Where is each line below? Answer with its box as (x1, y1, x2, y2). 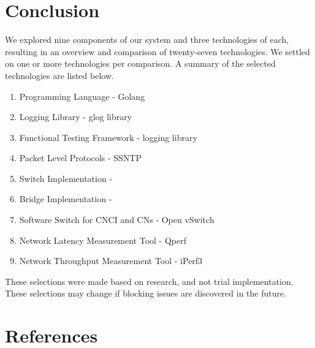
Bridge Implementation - (19, 192, 112, 205)
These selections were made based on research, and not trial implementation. (5, 274, 294, 287)
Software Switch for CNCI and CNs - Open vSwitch (19, 213, 214, 226)
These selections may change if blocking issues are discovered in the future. (5, 287, 287, 300)
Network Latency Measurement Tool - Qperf (19, 233, 186, 246)
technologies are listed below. (5, 69, 114, 81)
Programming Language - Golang (19, 89, 145, 102)
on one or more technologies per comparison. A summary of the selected (5, 57, 276, 70)
